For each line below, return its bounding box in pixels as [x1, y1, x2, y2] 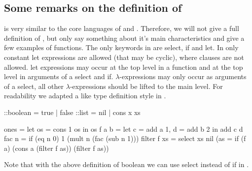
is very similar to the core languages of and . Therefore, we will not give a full [4, 23, 239, 33]
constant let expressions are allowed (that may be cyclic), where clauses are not [4, 52, 244, 62]
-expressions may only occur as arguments [119, 71, 247, 82]
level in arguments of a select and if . [4, 71, 113, 82]
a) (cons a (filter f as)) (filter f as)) [4, 142, 109, 153]
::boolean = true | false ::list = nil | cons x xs [4, 107, 141, 117]
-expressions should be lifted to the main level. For [70, 81, 223, 91]
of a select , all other [4, 81, 64, 91]
